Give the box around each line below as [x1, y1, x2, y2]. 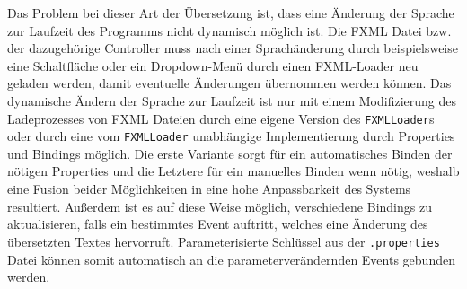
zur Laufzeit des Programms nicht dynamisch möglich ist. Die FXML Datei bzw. [7, 21, 452, 39]
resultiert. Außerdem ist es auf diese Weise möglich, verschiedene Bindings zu [7, 197, 432, 215]
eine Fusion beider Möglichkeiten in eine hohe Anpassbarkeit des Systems [7, 180, 411, 198]
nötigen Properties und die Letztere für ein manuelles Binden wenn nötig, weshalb [7, 162, 460, 180]
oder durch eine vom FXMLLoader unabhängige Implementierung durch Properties [7, 127, 455, 145]
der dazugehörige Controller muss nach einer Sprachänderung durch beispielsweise [7, 39, 458, 57]
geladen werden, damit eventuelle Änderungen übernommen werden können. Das [7, 74, 452, 92]
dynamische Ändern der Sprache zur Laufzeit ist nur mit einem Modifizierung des [7, 91, 457, 109]
